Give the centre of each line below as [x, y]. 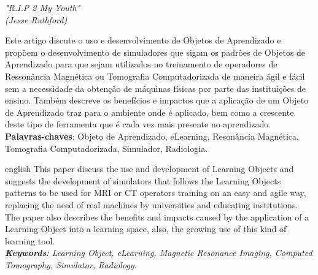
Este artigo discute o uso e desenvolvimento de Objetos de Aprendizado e [143, 40]
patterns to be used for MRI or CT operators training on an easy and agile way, [156, 193]
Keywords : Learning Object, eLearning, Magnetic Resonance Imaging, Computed [159, 253]
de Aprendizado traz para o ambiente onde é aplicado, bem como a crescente [149, 112]
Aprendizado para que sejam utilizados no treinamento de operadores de [141, 64]
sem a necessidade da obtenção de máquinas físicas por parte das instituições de [155, 88]
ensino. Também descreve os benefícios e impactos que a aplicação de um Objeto [157, 100]
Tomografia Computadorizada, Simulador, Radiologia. [107, 148]
